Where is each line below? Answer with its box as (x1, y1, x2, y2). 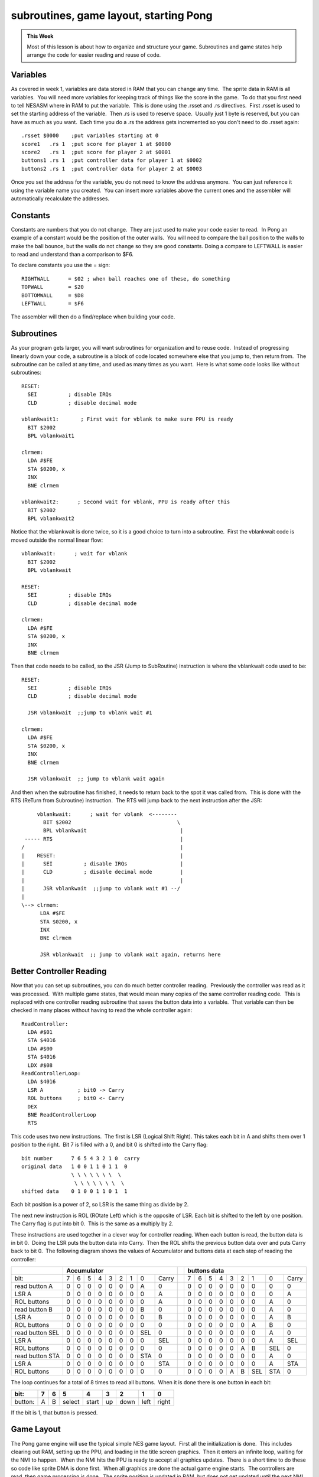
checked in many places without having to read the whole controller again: (11, 1007, 193, 1014)
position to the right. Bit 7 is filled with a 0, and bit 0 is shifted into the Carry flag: (11, 1141, 208, 1149)
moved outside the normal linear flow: (11, 536, 103, 544)
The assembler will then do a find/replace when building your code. (11, 313, 175, 320)
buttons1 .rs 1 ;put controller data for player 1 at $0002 (21, 157, 202, 164)
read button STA (14, 1352, 60, 1360)
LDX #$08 (27, 1062, 53, 1069)
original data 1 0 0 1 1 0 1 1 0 (21, 1163, 128, 1170)
